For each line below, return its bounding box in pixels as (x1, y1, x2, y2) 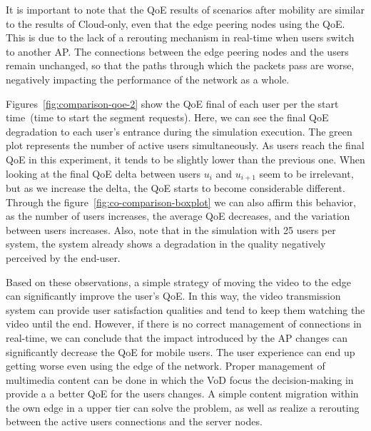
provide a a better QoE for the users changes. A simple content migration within (6, 386, 359, 401)
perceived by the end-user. (6, 250, 121, 265)
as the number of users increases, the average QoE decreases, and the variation (6, 208, 350, 223)
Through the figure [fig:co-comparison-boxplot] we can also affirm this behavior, (6, 194, 356, 209)
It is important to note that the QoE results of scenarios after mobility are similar (6, 2, 365, 16)
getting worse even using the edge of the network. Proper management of (6, 358, 325, 373)
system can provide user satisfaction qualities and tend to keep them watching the (6, 302, 365, 317)
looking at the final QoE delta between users (6, 166, 200, 181)
